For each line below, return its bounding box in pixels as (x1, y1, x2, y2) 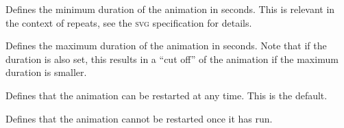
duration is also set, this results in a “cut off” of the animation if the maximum (5, 51, 339, 66)
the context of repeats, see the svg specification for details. (5, 15, 252, 29)
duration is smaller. (5, 65, 87, 79)
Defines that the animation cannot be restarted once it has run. (5, 111, 273, 125)
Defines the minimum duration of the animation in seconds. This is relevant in (5, 2, 335, 16)
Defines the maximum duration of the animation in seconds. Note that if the (5, 38, 327, 53)
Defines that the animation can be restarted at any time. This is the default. (5, 88, 328, 102)
